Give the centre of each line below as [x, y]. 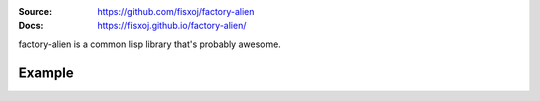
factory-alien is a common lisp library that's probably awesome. [150, 44]
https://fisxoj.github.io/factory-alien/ [172, 26]
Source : [35, 11]
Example [46, 72]
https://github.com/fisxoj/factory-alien [176, 11]
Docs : [31, 26]
